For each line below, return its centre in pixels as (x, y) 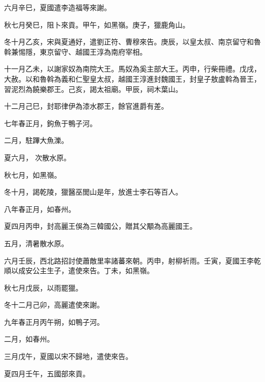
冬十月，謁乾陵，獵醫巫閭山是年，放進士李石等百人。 (93, 192)
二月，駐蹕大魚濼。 (36, 140)
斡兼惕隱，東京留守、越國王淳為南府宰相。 (75, 51)
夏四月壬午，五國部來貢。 (47, 373)
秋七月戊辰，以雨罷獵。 (43, 287)
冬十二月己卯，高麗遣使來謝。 (54, 305)
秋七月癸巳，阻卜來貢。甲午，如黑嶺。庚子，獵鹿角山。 (97, 24)
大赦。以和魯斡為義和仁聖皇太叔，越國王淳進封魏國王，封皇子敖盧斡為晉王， (132, 78)
